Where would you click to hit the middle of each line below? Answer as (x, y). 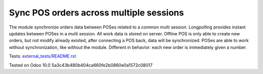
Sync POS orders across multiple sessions (96, 13)
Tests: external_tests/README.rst (43, 56)
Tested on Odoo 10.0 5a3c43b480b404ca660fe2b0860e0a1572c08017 (81, 65)
